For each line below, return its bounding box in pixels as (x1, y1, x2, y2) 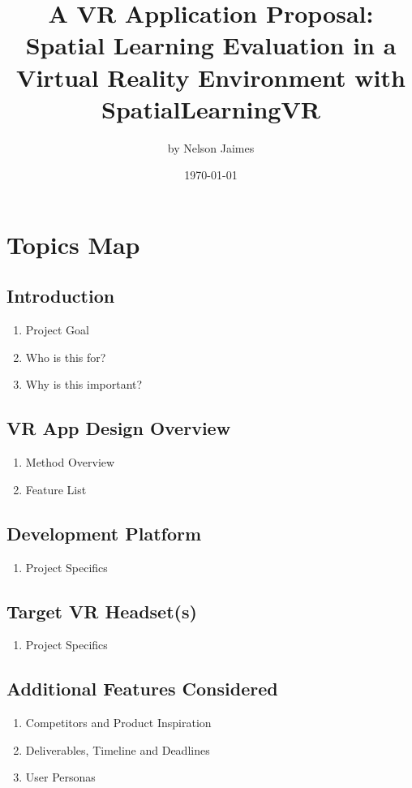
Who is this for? (25, 348, 106, 365)
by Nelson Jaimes (167, 139, 255, 156)
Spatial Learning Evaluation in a (25, 28, 397, 62)
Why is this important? (25, 376, 143, 393)
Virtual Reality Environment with (16, 60, 406, 93)
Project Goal (25, 321, 89, 338)
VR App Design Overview (6, 416, 231, 441)
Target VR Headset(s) (6, 598, 197, 623)
